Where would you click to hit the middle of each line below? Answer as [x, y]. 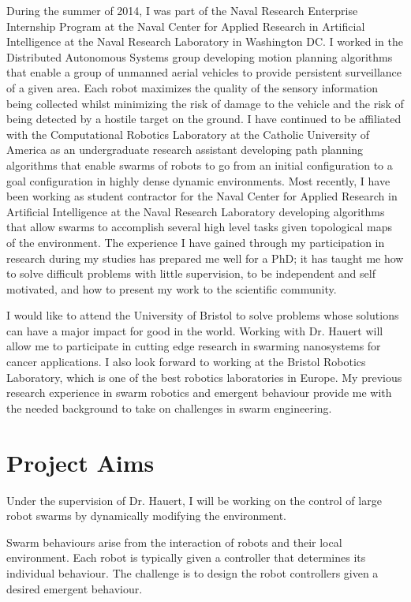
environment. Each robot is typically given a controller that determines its [186, 557]
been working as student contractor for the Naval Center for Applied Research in [202, 196]
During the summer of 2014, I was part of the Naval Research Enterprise [182, 10]
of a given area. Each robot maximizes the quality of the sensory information [192, 87]
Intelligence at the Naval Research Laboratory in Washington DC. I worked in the [205, 41]
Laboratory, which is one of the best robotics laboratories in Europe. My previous [204, 377]
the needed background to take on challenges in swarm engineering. [169, 408]
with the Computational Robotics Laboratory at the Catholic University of [188, 134]
